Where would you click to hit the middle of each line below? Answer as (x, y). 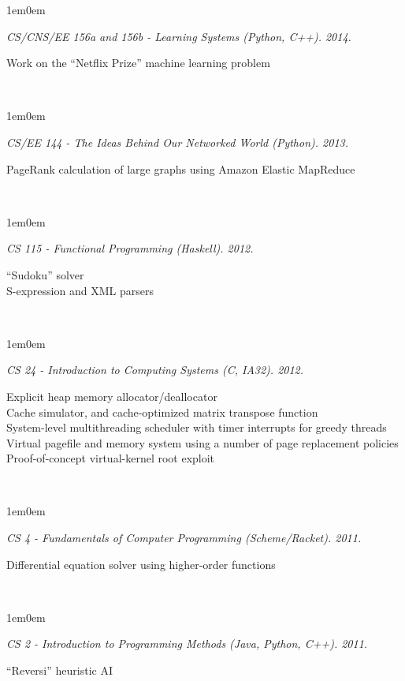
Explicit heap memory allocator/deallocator (112, 396)
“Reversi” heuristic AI (59, 670)
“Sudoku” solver (45, 274)
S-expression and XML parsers (80, 290)
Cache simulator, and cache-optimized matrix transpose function (162, 412)
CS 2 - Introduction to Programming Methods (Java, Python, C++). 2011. (187, 644)
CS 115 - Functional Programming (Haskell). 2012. (130, 248)
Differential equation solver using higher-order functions (141, 564)
